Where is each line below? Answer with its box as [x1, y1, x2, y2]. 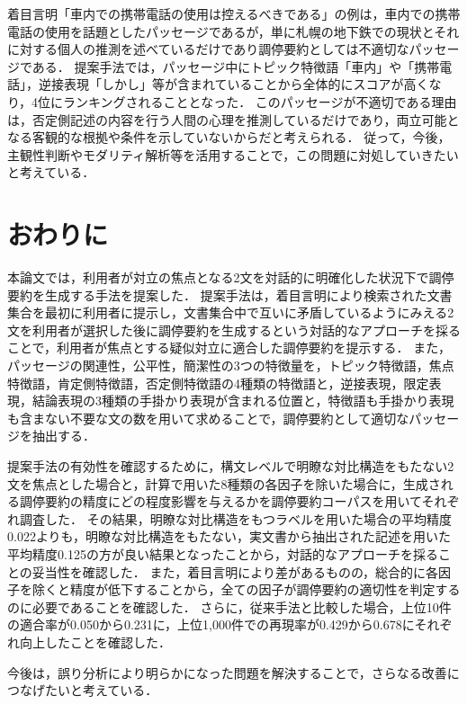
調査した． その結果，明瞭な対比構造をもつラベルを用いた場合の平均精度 [19, 509, 453, 528]
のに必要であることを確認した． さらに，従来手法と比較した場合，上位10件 [7, 597, 452, 616]
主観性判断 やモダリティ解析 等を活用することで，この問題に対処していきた [7, 145, 446, 164]
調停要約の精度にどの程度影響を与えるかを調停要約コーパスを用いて [19, 492, 422, 511]
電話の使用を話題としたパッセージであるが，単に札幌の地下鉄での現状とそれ [7, 22, 460, 40]
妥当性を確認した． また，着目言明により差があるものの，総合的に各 [31, 562, 439, 581]
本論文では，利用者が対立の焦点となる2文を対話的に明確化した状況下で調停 [7, 268, 454, 287]
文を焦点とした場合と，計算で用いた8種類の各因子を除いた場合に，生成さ [7, 474, 441, 493]
